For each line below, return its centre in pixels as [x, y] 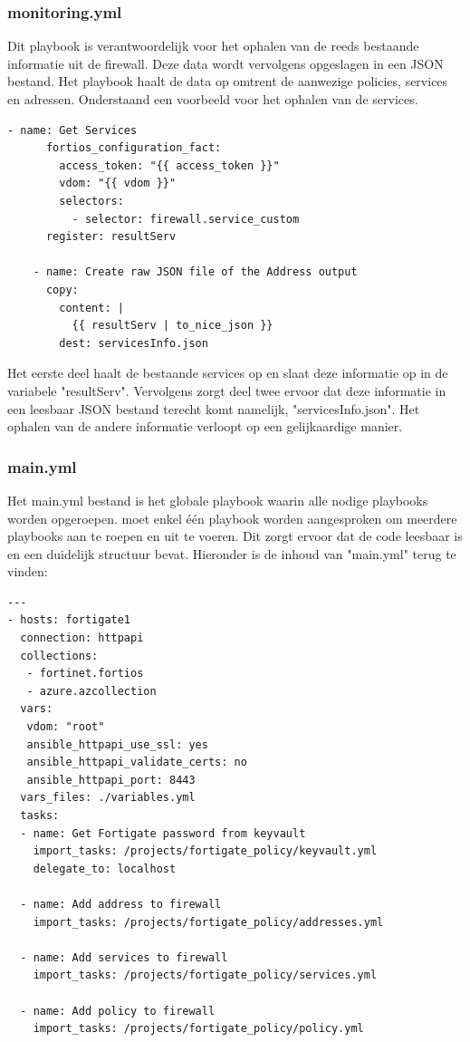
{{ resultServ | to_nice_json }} [173, 326]
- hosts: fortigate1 [69, 620]
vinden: [28, 571]
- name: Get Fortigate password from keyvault [163, 833]
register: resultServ [111, 237]
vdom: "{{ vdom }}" [118, 183]
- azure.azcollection [91, 691]
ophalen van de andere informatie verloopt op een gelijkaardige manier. [205, 426]
